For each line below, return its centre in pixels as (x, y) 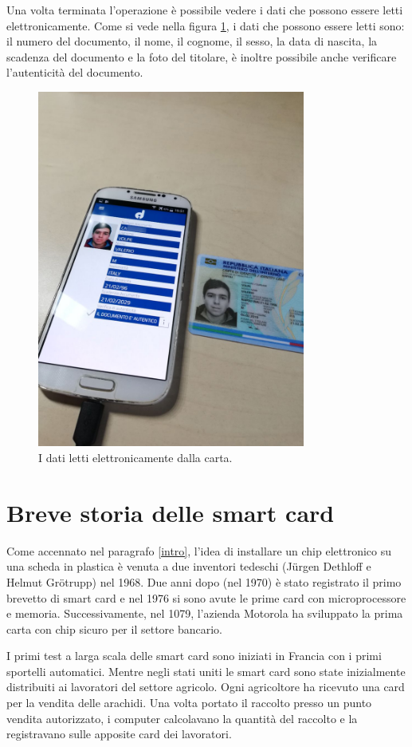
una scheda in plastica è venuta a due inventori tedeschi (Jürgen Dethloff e (189, 566)
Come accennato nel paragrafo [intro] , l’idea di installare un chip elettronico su (199, 550)
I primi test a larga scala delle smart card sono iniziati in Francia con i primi (194, 656)
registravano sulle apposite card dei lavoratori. (119, 734)
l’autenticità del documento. (75, 72)
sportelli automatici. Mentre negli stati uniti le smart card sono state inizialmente (206, 671)
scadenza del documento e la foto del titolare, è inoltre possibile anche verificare (202, 56)
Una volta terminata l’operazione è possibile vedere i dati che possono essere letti (205, 10)
